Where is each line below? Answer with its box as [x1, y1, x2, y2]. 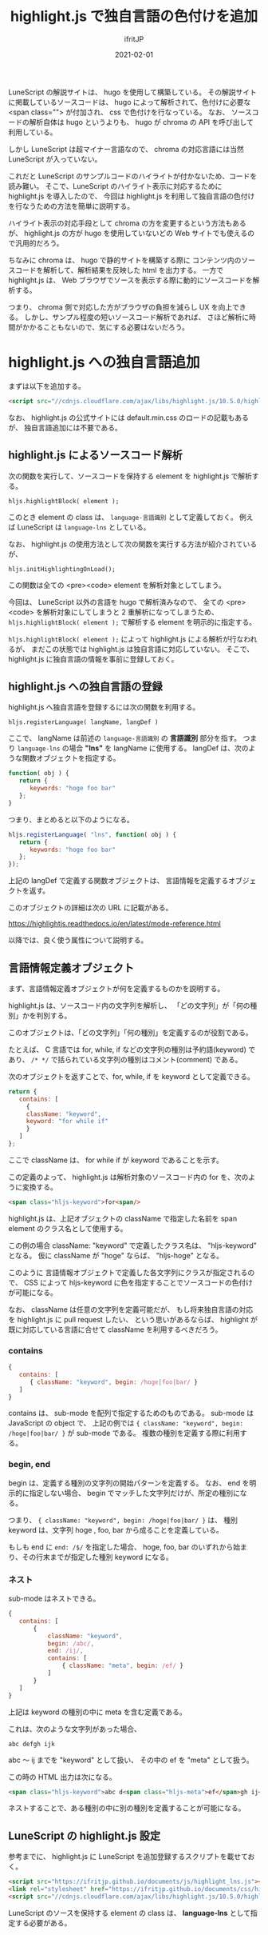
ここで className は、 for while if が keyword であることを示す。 [8, 1155, 223, 1165]
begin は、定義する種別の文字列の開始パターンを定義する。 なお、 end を [8, 1477, 250, 1488]
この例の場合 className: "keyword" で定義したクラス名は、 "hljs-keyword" [8, 1241, 258, 1250]
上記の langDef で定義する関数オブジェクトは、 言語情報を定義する [8, 876, 229, 886]
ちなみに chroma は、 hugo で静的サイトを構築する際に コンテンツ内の [8, 255, 242, 265]
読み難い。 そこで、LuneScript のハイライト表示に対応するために [8, 181, 223, 190]
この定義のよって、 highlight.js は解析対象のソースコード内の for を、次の [8, 1172, 249, 1181]
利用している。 [8, 127, 57, 137]
